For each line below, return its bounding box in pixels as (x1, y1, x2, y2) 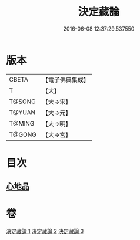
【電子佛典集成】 (42, 76, 89, 84)
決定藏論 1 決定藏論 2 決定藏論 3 (6, 228, 84, 235)
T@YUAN (9, 108, 36, 116)
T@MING (9, 119, 35, 127)
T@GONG (9, 130, 36, 138)
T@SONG (9, 97, 36, 106)
